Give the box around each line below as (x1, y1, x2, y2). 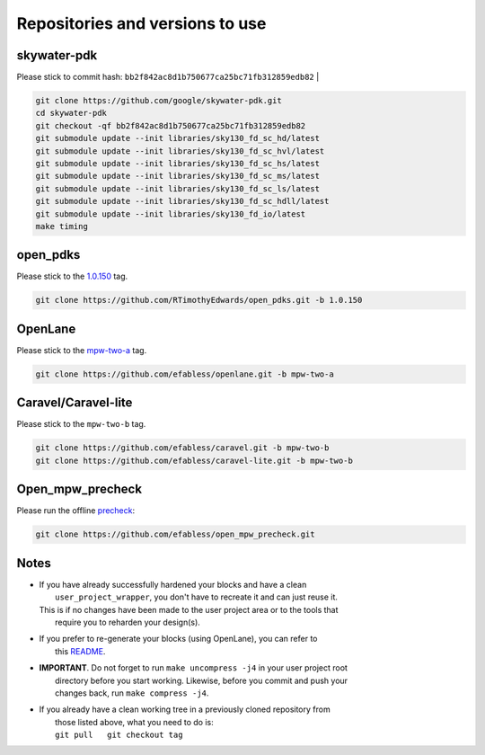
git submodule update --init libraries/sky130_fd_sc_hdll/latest (35, 196, 330, 207)
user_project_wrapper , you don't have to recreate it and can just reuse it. (55, 591, 339, 602)
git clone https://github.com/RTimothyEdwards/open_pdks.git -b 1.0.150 (35, 295, 363, 306)
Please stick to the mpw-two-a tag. (16, 344, 147, 355)
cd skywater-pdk (35, 108, 108, 119)
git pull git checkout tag (55, 730, 183, 741)
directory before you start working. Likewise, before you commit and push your (55, 675, 348, 686)
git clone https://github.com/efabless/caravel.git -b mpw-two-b (35, 443, 330, 453)
